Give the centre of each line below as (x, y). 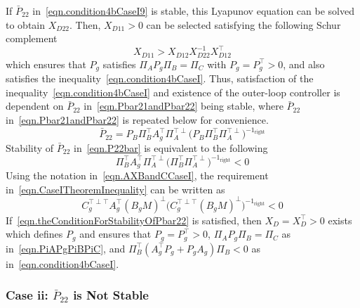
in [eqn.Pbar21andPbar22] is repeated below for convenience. (137, 119)
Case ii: (27, 295)
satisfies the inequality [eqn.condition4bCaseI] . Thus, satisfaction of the (160, 78)
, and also (304, 64)
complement (32, 38)
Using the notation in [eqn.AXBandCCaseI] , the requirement (137, 175)
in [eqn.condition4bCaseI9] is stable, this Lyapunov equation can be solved (193, 11)
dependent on (35, 106)
